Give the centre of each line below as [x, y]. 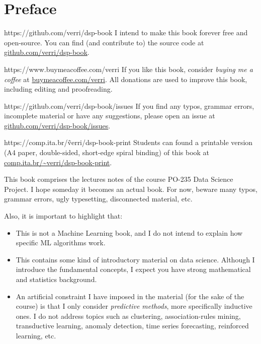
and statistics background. [56, 279]
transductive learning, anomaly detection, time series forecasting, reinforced [132, 326]
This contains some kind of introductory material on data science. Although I [135, 259]
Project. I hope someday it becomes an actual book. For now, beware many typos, [131, 189]
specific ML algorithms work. [61, 243]
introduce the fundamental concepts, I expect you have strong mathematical [133, 269]
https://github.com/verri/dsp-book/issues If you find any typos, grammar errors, [129, 106]
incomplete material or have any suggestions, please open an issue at [110, 116]
